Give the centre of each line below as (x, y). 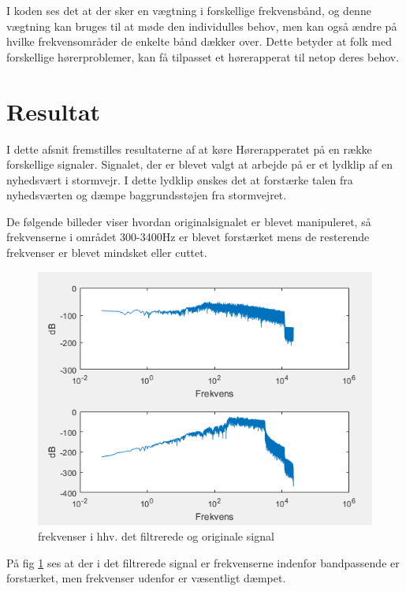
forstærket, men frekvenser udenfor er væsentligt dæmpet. (146, 578)
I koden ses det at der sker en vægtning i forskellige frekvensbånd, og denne (189, 10)
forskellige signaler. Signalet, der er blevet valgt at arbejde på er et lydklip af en (200, 164)
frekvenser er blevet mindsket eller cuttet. (107, 253)
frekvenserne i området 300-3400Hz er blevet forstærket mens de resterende (188, 237)
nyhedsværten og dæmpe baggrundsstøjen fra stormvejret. (147, 195)
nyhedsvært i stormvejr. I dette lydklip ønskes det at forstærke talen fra (180, 179)
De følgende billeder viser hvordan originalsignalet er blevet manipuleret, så (189, 221)
